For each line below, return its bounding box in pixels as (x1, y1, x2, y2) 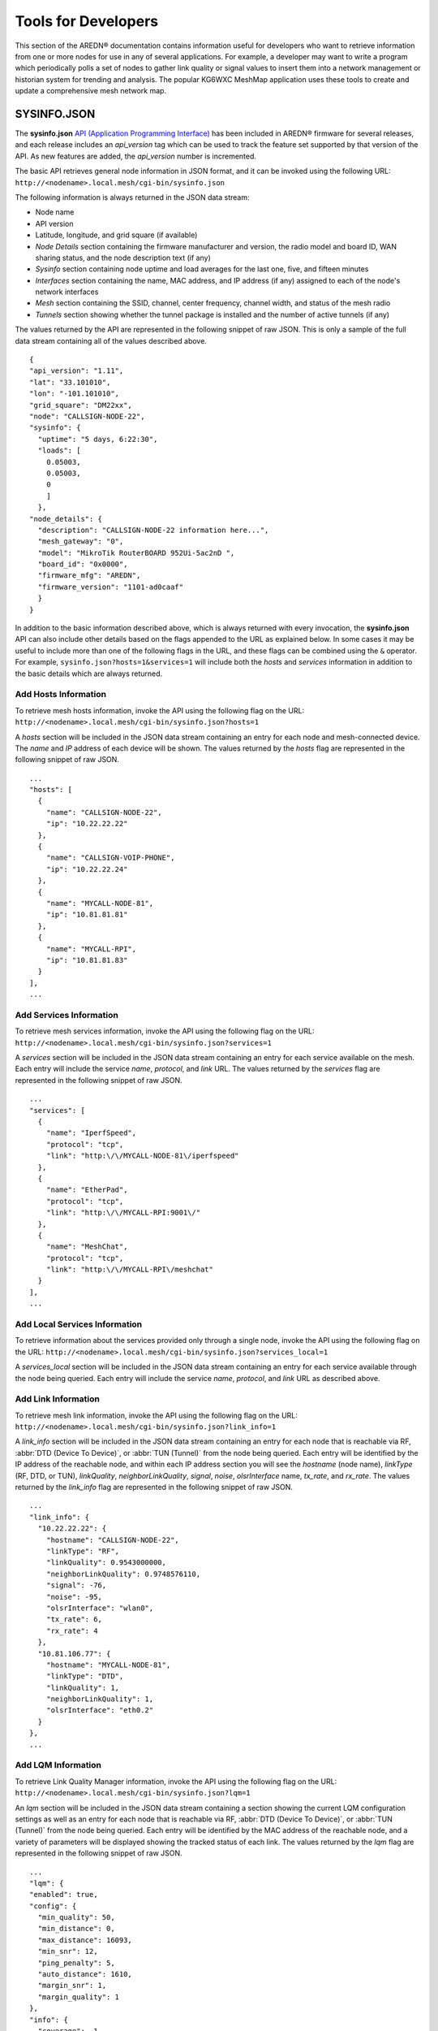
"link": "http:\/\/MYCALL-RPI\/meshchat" (45, 1265, 214, 1275)
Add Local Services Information (15, 1319, 143, 1330)
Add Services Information (15, 1009, 119, 1020)
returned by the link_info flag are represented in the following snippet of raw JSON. (15, 1483, 294, 1492)
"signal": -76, (45, 1581, 107, 1590)
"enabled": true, (29, 1890, 98, 1899)
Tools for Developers (15, 12, 159, 30)
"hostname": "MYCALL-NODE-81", (45, 1660, 171, 1669)
